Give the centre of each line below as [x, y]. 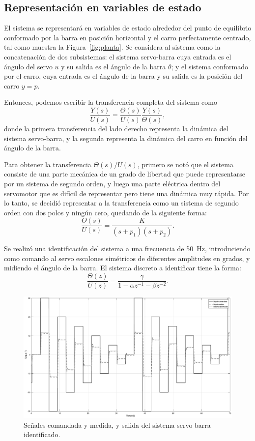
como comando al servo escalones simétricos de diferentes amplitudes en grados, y [127, 258]
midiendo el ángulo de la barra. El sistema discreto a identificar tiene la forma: [123, 268]
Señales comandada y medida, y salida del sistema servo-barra [117, 425]
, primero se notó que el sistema [185, 164]
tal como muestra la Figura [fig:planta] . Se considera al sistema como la [112, 47]
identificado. [42, 434]
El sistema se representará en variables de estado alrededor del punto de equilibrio [128, 28]
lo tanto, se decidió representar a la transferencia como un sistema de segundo [121, 203]
